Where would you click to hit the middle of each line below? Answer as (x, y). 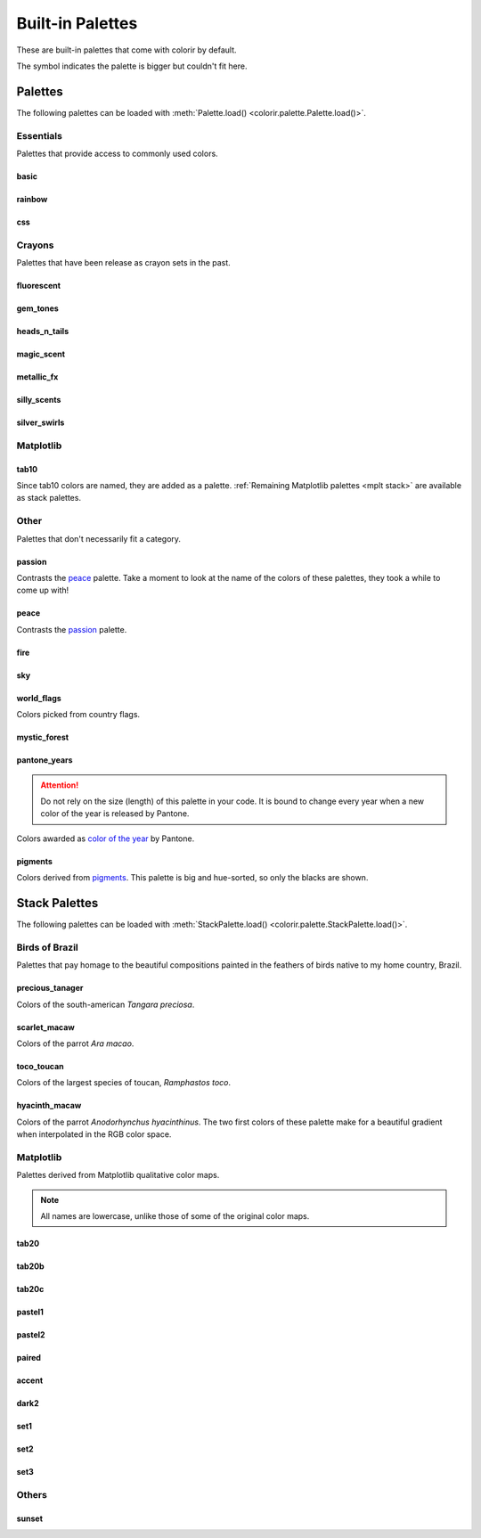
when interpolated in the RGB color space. (94, 1134)
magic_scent (41, 354)
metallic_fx (37, 377)
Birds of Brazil (48, 947)
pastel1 (30, 1312)
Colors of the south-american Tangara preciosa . (106, 1004)
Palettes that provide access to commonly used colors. (117, 153)
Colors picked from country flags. (78, 715)
